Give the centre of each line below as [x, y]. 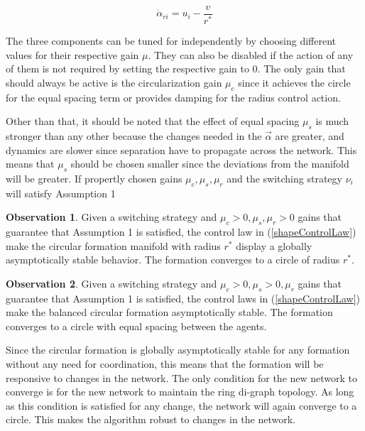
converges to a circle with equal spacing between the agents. [136, 326]
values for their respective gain [72, 54]
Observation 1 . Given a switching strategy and [111, 217]
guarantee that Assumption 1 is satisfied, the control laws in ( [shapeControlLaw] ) [183, 298]
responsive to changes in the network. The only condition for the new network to [182, 377]
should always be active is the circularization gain [114, 82]
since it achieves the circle [294, 82]
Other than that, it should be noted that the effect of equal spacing [153, 121]
